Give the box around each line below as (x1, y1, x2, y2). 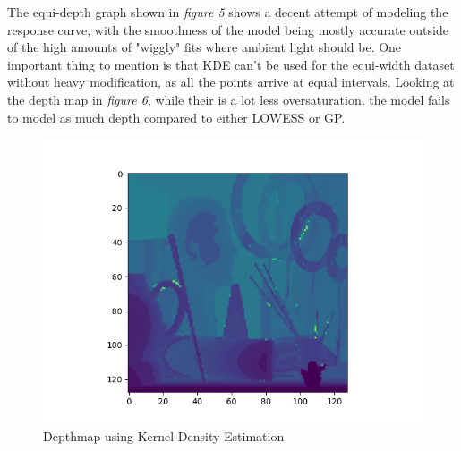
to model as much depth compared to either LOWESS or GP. (7, 107, 346, 126)
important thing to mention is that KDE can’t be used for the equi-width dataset (7, 55, 455, 73)
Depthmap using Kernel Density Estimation (43, 426, 285, 445)
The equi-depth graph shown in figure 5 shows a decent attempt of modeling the (7, 3, 448, 21)
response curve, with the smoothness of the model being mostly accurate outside (7, 20, 448, 38)
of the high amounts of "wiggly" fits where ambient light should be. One (7, 38, 402, 56)
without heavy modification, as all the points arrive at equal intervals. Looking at (7, 72, 455, 91)
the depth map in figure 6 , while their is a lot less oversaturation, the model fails (7, 89, 450, 108)
